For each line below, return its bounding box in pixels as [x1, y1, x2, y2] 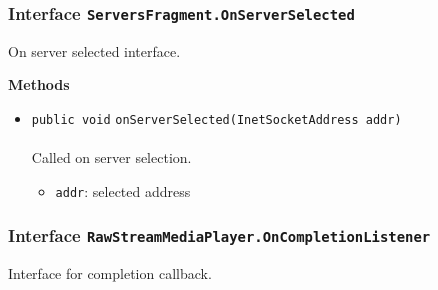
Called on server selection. [31, 147, 192, 168]
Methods [8, 74, 70, 95]
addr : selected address [55, 180, 191, 201]
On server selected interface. [8, 40, 181, 61]
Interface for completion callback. [8, 263, 212, 284]
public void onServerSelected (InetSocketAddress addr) [31, 112, 402, 127]
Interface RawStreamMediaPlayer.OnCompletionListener [8, 223, 431, 248]
